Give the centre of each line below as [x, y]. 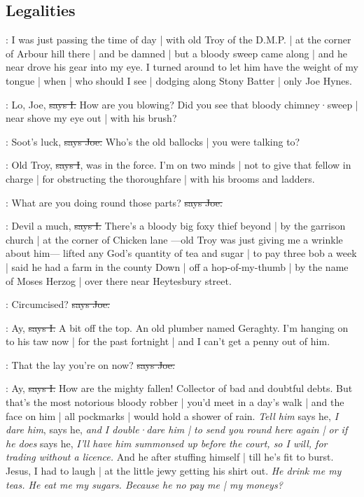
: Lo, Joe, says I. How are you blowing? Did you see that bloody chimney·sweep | [182, 104]
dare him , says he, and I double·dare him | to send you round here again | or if [177, 429]
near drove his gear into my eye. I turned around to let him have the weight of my [182, 67]
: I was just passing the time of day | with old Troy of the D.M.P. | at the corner [178, 40]
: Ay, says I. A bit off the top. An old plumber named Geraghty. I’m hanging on [177, 327]
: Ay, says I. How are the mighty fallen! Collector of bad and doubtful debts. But [179, 388]
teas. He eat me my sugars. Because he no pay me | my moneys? [144, 484]
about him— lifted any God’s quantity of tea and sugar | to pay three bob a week [181, 253]
